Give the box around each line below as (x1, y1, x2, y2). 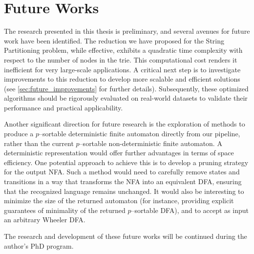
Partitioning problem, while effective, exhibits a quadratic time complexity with (4, 45, 243, 55)
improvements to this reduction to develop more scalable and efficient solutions (4, 74, 240, 84)
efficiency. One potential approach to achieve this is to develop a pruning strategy (4, 157, 249, 167)
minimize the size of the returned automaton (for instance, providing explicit (4, 195, 234, 206)
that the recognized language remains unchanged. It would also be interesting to (4, 186, 244, 196)
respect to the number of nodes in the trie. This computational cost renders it (4, 54, 237, 64)
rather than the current (4, 138, 74, 148)
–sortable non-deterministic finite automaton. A (79, 138, 222, 148)
